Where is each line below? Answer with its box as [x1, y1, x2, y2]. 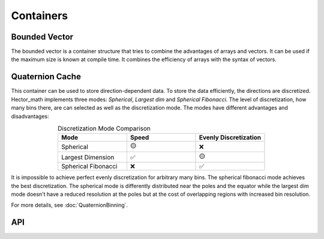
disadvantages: [11, 113, 49, 120]
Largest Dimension [61, 153, 115, 161]
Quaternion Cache [11, 72, 81, 82]
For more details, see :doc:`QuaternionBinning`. [11, 201, 128, 209]
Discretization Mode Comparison [58, 125, 151, 133]
